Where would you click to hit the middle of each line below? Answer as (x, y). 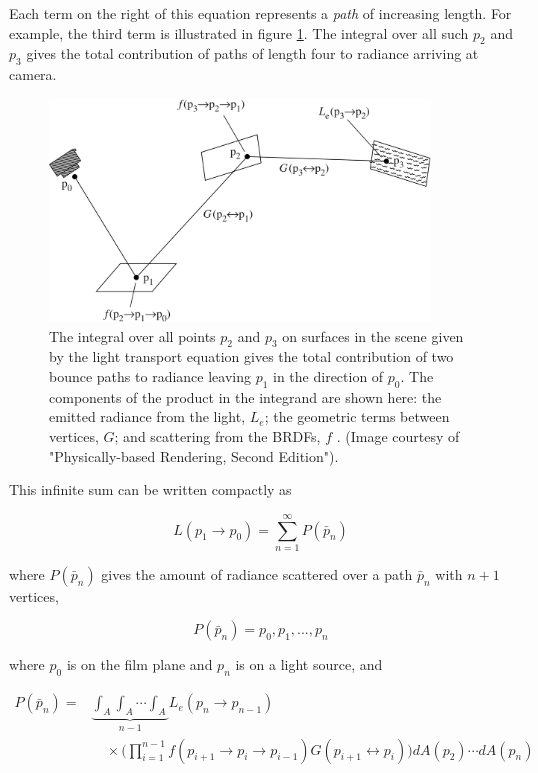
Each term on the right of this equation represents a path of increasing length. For (260, 13)
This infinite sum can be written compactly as (150, 489)
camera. (33, 74)
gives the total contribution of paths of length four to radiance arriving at (252, 53)
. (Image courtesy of (398, 435)
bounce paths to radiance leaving (150, 375)
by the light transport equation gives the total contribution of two (251, 356)
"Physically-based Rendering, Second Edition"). (194, 455)
